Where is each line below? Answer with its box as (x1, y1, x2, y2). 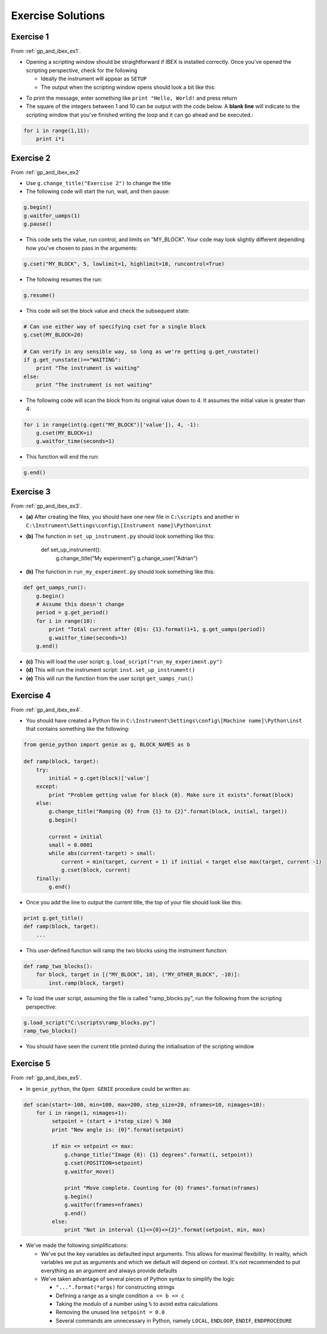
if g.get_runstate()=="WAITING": (23, 356, 122, 364)
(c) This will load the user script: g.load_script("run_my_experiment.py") (26, 657, 223, 665)
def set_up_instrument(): (41, 546, 101, 554)
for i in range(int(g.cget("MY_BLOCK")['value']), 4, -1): (23, 421, 200, 428)
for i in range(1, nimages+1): (36, 1109, 127, 1116)
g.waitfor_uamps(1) (23, 212, 80, 219)
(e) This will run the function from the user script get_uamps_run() (26, 675, 194, 682)
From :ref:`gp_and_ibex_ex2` (11, 168, 80, 176)
